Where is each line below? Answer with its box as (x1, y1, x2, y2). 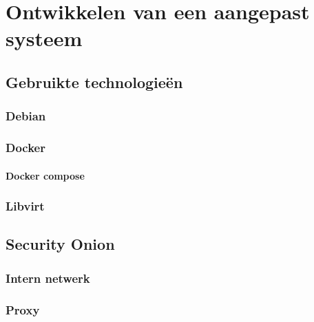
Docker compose (6, 168, 85, 182)
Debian (6, 107, 46, 125)
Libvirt (6, 197, 45, 215)
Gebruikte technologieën (6, 71, 183, 92)
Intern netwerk (6, 269, 90, 286)
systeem (6, 24, 83, 52)
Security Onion (6, 233, 115, 255)
